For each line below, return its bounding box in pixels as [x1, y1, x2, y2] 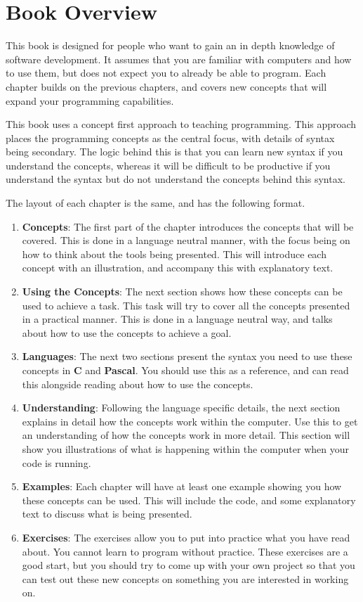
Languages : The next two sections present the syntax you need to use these [22, 349, 352, 364]
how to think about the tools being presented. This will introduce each [22, 246, 326, 261]
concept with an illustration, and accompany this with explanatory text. [22, 260, 334, 275]
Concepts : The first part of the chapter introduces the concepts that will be [22, 219, 354, 233]
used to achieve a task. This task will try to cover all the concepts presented [22, 297, 350, 312]
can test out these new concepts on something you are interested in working [22, 571, 349, 586]
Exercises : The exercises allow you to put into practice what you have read [22, 530, 350, 544]
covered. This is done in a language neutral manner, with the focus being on [22, 233, 350, 248]
